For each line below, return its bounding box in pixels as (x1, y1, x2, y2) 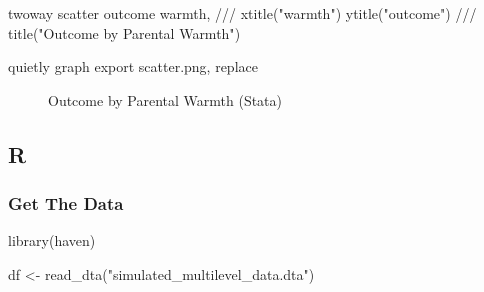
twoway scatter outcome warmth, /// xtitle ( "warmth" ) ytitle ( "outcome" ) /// (8, 3, 477, 23)
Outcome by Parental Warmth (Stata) (48, 89, 283, 110)
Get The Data (8, 191, 124, 216)
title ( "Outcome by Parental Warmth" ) (8, 22, 241, 43)
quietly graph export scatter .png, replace (8, 56, 258, 77)
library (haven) (8, 230, 96, 251)
